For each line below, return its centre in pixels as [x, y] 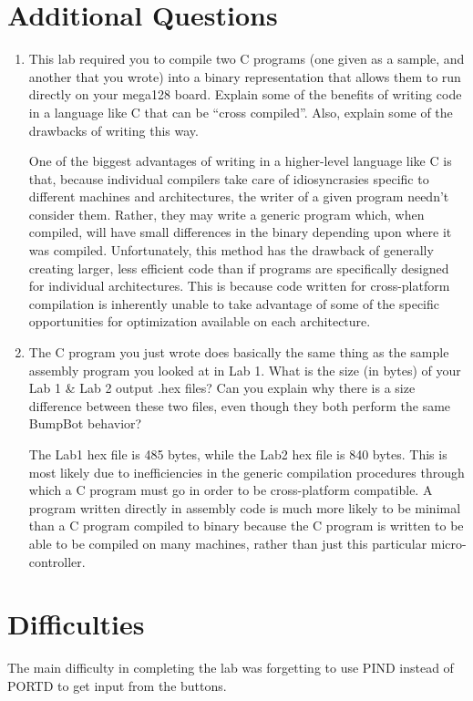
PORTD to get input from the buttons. [117, 685]
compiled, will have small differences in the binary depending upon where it [240, 232]
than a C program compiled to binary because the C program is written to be [246, 526]
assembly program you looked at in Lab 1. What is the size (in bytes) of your [245, 370]
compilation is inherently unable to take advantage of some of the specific [234, 303]
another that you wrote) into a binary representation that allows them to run [245, 76]
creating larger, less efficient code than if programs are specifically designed [239, 268]
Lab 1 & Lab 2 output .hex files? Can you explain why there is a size [222, 388]
